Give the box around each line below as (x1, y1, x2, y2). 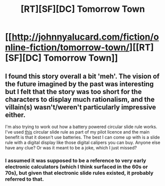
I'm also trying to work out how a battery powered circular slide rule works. (5, 124, 158, 130)
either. (5, 110, 26, 119)
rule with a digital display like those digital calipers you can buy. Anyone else (5, 139, 161, 145)
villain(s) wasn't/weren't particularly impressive (5, 103, 156, 111)
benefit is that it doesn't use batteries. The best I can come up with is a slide (5, 135, 160, 140)
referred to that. (5, 176, 44, 183)
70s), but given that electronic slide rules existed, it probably (5, 169, 154, 176)
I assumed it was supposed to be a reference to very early (5, 157, 146, 164)
